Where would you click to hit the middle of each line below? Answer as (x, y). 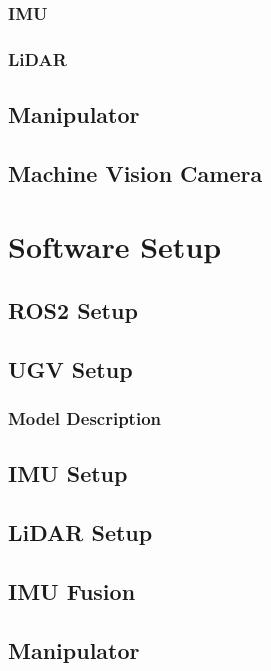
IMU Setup (68, 473)
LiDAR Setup (80, 532)
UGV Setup (70, 368)
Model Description (85, 418)
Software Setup (115, 246)
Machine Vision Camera (135, 172)
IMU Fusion (72, 590)
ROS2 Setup (73, 310)
